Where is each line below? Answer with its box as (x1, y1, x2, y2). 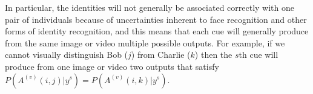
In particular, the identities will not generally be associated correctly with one (5, 1, 294, 13)
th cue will (239, 48, 278, 61)
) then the (194, 48, 232, 61)
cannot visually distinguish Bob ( (5, 48, 128, 61)
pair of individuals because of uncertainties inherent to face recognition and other (5, 13, 307, 25)
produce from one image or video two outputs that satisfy (5, 60, 219, 72)
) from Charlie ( (131, 48, 191, 61)
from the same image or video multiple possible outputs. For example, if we (5, 36, 285, 49)
